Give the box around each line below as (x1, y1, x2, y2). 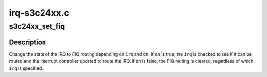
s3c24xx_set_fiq (9, 22, 65, 31)
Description (9, 38, 46, 46)
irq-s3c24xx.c (9, 7, 69, 18)
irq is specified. (9, 65, 43, 71)
